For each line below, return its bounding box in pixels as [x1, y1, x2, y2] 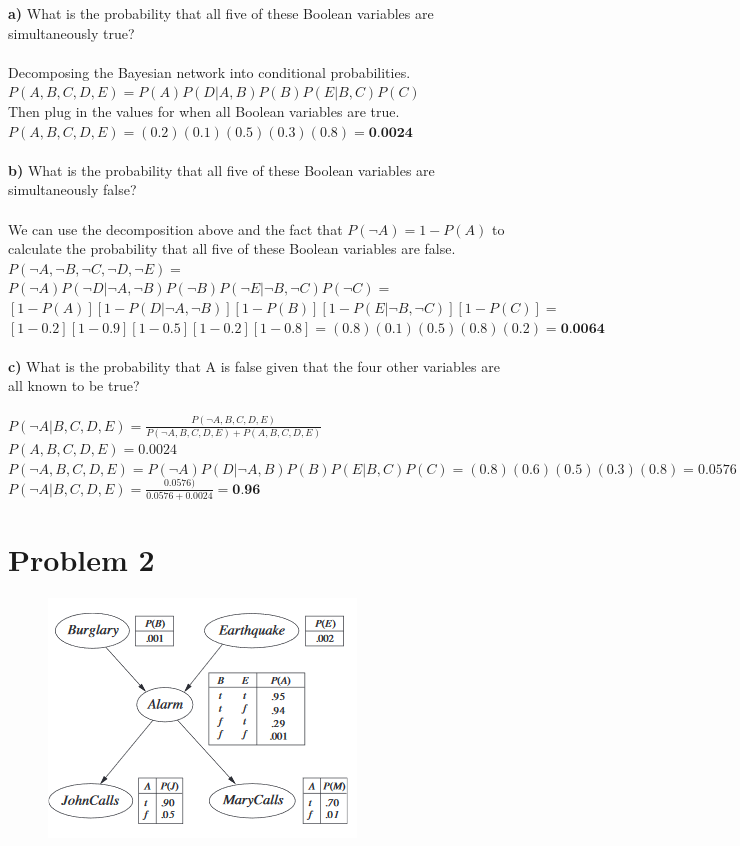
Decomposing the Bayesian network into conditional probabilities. [8, 61, 411, 82]
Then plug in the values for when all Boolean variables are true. [8, 100, 400, 121]
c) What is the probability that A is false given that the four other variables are [8, 355, 500, 376]
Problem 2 [8, 539, 155, 580]
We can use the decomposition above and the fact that [8, 218, 343, 239]
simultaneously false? [8, 179, 137, 200]
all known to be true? [8, 375, 140, 396]
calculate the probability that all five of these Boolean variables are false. [8, 238, 456, 259]
